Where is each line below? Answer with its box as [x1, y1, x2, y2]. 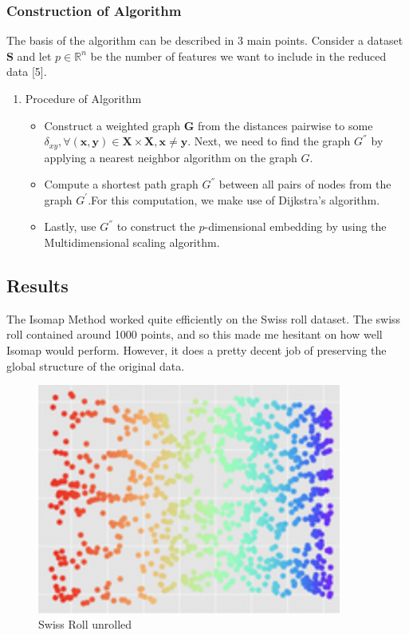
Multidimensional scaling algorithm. [44, 234, 220, 251]
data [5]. [6, 63, 47, 80]
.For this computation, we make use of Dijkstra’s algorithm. [88, 191, 380, 208]
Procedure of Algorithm [25, 90, 142, 106]
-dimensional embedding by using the [204, 218, 387, 235]
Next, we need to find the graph [194, 133, 351, 149]
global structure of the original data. [6, 357, 185, 374]
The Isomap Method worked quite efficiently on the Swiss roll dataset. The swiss [6, 310, 401, 327]
